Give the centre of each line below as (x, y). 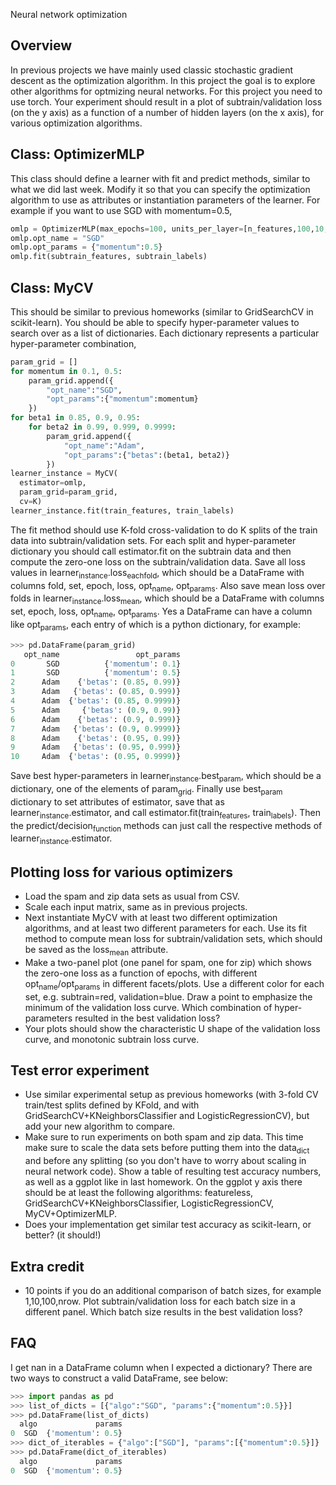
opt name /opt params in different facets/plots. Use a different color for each (174, 984)
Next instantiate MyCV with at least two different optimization (151, 917)
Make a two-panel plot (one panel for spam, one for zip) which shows (168, 962)
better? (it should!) (63, 1235)
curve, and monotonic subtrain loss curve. (112, 1039)
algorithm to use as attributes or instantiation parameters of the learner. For (165, 200)
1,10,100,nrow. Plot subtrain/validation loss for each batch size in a (160, 1301)
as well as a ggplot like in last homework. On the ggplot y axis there (163, 1182)
